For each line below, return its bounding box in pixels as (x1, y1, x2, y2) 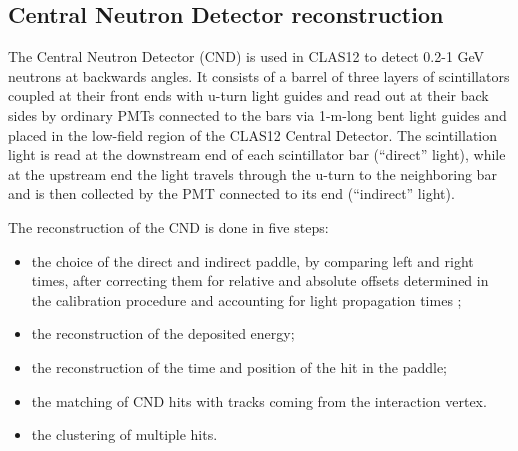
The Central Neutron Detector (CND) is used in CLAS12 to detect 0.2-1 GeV (8, 46, 485, 67)
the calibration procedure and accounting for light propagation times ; (31, 289, 462, 310)
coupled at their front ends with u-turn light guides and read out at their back (8, 85, 489, 106)
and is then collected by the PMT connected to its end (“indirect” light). (8, 183, 455, 204)
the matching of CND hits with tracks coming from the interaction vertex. (31, 390, 487, 411)
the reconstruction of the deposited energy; (31, 323, 295, 344)
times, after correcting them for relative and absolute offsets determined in (31, 270, 489, 291)
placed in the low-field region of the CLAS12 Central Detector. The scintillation (8, 124, 498, 145)
